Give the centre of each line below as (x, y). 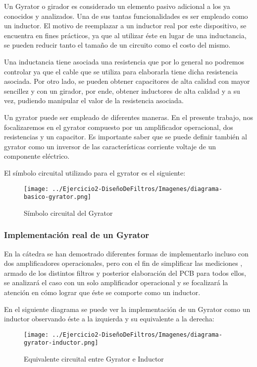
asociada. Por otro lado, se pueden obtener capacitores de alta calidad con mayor (127, 81)
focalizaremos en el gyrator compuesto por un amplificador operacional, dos (119, 127)
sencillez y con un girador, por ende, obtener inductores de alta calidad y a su (122, 91)
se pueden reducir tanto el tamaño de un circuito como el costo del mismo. (117, 45)
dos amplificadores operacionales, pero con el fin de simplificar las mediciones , (123, 263)
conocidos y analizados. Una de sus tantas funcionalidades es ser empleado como (126, 16)
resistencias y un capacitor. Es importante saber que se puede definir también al (126, 137)
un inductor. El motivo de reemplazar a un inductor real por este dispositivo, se (125, 26)
